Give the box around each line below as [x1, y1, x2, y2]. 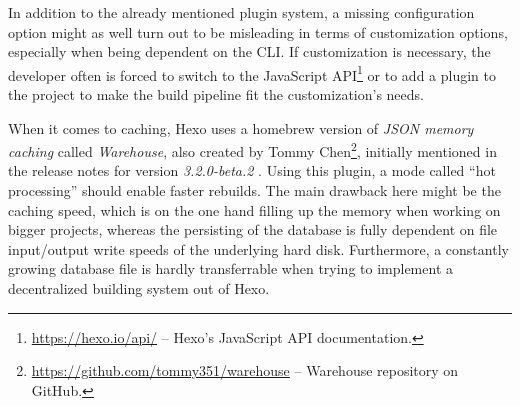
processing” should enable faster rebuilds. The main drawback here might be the [8, 180, 501, 201]
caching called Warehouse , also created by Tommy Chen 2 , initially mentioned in [8, 138, 497, 161]
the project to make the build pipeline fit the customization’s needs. [8, 84, 424, 105]
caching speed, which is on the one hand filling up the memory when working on [8, 199, 501, 220]
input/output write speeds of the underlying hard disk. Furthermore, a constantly [8, 238, 509, 259]
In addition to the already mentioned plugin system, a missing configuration [8, 2, 475, 22]
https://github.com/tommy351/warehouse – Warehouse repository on [31, 360, 459, 381]
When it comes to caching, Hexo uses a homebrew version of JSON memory [8, 117, 474, 138]
